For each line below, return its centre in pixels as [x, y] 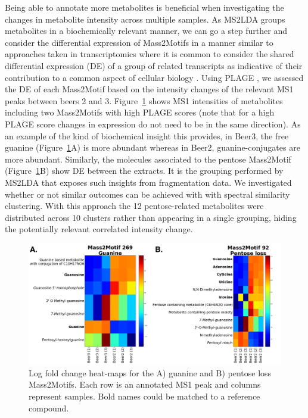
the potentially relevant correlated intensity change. [99, 229]
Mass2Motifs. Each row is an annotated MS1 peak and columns [145, 384]
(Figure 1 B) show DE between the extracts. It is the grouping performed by [144, 171]
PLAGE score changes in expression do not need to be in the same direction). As [153, 124]
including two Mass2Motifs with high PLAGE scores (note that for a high [140, 112]
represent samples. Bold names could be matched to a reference [144, 396]
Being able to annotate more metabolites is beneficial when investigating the [144, 7]
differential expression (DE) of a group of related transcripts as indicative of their [154, 65]
